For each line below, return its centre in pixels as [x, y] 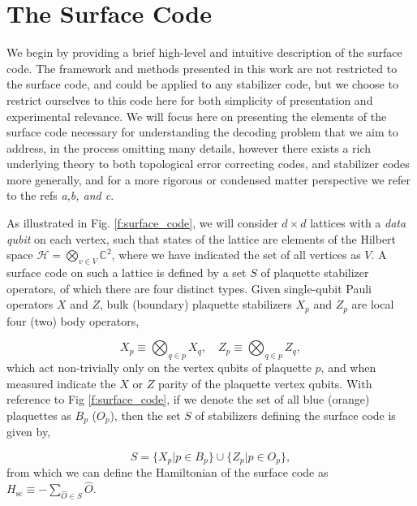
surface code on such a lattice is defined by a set [127, 272]
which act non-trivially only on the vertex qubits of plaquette [159, 368]
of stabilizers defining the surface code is [295, 415]
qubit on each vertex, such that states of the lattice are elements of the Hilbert [202, 238]
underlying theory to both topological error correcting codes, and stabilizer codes [208, 164]
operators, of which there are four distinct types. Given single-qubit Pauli [189, 288]
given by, [29, 432]
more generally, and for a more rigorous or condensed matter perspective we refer [209, 179]
